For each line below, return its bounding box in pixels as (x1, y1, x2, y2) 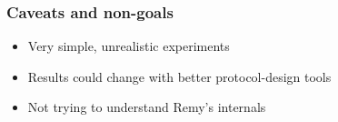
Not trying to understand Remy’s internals (27, 97, 266, 117)
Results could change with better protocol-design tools (27, 66, 332, 86)
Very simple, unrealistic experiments (27, 36, 230, 56)
